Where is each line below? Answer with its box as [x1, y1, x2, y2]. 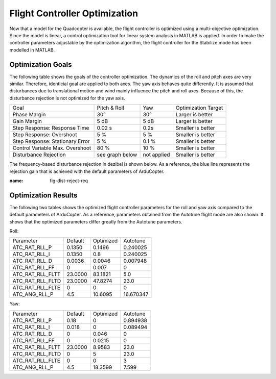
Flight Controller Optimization [9, 8, 138, 19]
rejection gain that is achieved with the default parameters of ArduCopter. [9, 168, 165, 174]
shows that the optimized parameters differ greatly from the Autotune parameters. [9, 218, 182, 224]
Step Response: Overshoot [12, 131, 77, 138]
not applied [143, 151, 170, 158]
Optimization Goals [9, 60, 72, 69]
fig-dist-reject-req [50, 178, 88, 184]
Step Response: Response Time [12, 124, 89, 132]
